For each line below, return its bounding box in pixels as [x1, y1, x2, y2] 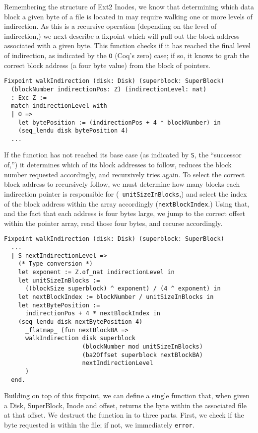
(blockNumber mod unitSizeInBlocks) [82, 343, 203, 350]
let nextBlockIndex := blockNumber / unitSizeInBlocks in [18, 293, 214, 300]
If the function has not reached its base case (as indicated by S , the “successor [4, 149, 242, 160]
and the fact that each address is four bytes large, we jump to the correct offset [4, 208, 245, 218]
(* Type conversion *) [18, 260, 93, 268]
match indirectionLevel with [11, 102, 107, 110]
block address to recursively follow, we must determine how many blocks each [4, 179, 240, 189]
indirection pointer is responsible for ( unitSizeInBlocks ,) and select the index [4, 188, 247, 199]
